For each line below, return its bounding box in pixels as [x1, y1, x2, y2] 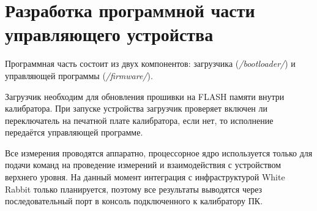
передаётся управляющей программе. [5, 126, 143, 139]
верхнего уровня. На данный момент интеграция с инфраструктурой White [5, 171, 285, 183]
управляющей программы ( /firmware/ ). [5, 69, 153, 82]
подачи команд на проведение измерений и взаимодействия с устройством [5, 158, 282, 171]
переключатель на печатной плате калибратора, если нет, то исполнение [5, 113, 274, 126]
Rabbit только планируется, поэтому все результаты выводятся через [5, 182, 263, 195]
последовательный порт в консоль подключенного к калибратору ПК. [5, 194, 263, 207]
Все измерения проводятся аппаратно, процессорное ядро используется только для [5, 146, 313, 159]
